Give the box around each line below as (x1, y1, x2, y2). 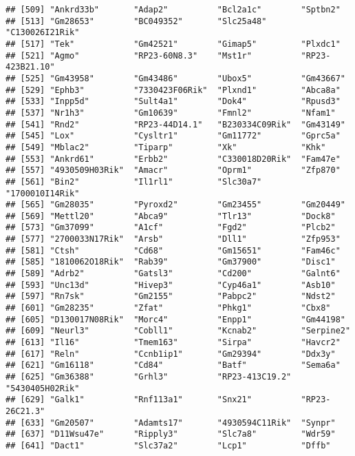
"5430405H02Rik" (6, 383, 80, 393)
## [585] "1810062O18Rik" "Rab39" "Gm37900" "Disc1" (6, 257, 336, 267)
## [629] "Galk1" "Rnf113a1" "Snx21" (6, 395, 252, 405)
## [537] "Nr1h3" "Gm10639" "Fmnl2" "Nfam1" (6, 107, 336, 118)
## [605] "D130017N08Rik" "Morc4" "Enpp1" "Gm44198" (6, 314, 345, 324)
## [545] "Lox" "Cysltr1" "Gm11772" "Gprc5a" (6, 131, 341, 141)
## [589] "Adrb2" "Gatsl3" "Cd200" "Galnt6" (6, 269, 341, 279)
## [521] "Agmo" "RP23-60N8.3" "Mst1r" (6, 50, 252, 61)
